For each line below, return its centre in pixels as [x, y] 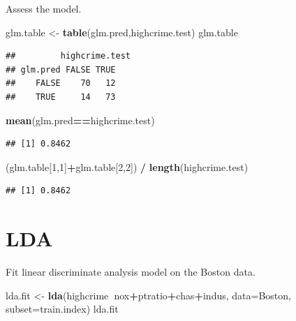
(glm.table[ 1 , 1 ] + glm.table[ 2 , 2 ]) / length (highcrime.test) [127, 166]
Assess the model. [44, 8]
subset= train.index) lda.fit [62, 309]
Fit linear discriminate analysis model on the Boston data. [131, 272]
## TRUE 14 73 [61, 97]
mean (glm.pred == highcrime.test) [80, 120]
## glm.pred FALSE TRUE [61, 69]
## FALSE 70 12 [61, 83]
